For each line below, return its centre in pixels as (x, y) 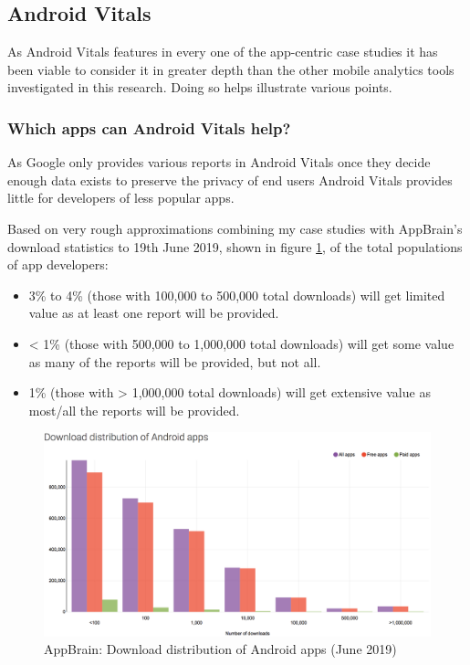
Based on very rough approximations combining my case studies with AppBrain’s (235, 228)
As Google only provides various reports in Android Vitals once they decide (219, 162)
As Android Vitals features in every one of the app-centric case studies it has (223, 52)
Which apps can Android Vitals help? (149, 127)
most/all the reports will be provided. (134, 410)
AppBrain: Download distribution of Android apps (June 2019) (220, 649)
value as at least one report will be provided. (154, 313)
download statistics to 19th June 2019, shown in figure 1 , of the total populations (235, 246)
